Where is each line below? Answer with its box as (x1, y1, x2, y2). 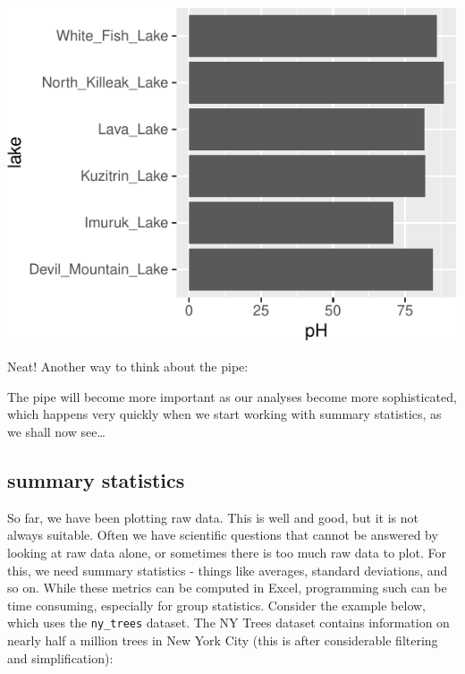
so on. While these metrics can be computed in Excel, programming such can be (7, 578, 447, 597)
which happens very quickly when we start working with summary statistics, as (7, 405, 442, 423)
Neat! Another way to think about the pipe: (7, 357, 249, 376)
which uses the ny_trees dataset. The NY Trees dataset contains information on (7, 613, 450, 632)
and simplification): (7, 648, 114, 667)
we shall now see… (7, 422, 106, 441)
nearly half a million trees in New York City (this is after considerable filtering (7, 631, 438, 650)
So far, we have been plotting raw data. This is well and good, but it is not (7, 508, 418, 526)
